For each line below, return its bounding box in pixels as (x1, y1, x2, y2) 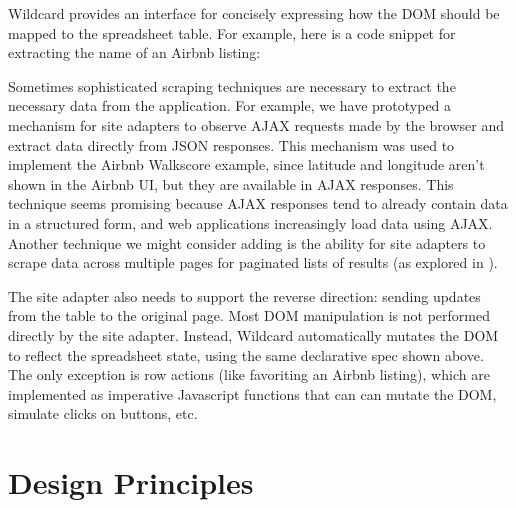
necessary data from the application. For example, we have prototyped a (8, 95, 452, 116)
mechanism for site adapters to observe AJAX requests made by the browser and (8, 114, 504, 135)
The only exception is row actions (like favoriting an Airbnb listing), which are (8, 364, 490, 385)
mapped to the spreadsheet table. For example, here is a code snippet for (8, 22, 456, 43)
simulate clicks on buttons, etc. (8, 403, 198, 424)
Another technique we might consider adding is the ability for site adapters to (8, 232, 486, 253)
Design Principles (8, 462, 254, 503)
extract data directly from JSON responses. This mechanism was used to (8, 134, 455, 155)
